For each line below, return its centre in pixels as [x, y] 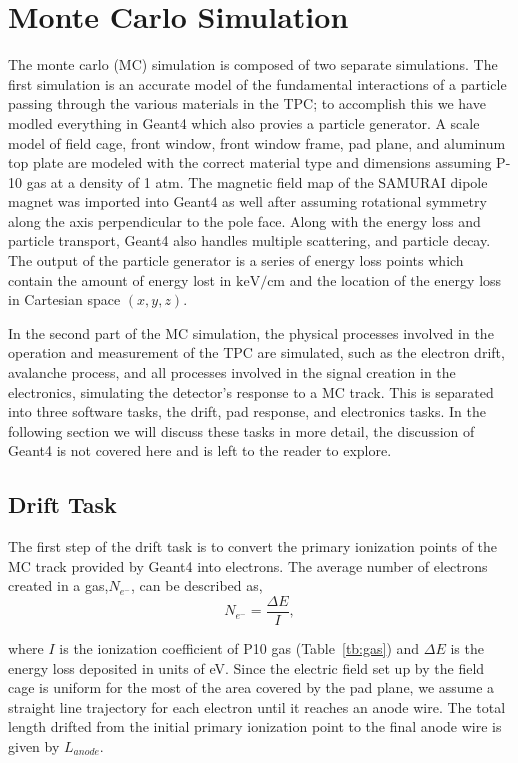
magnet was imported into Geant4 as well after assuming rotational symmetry [247, 201]
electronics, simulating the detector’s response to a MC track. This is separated [251, 391]
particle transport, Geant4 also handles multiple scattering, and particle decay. [249, 240]
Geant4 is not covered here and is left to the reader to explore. [200, 450]
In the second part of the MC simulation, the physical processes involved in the [251, 332]
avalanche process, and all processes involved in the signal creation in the [232, 372]
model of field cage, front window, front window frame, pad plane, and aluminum [257, 142]
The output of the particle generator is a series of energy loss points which [236, 260]
